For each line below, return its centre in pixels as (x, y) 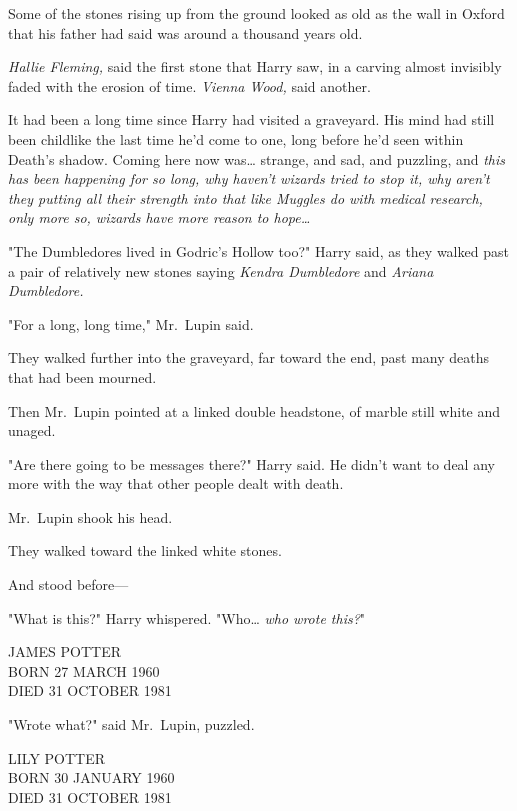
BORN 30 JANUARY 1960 (91, 777)
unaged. (32, 430)
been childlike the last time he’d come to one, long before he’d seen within (236, 138)
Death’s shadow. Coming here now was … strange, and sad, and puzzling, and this (256, 158)
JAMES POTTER (64, 651)
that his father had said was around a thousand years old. (185, 32)
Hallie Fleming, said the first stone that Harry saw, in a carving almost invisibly (255, 66)
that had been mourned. (82, 376)
